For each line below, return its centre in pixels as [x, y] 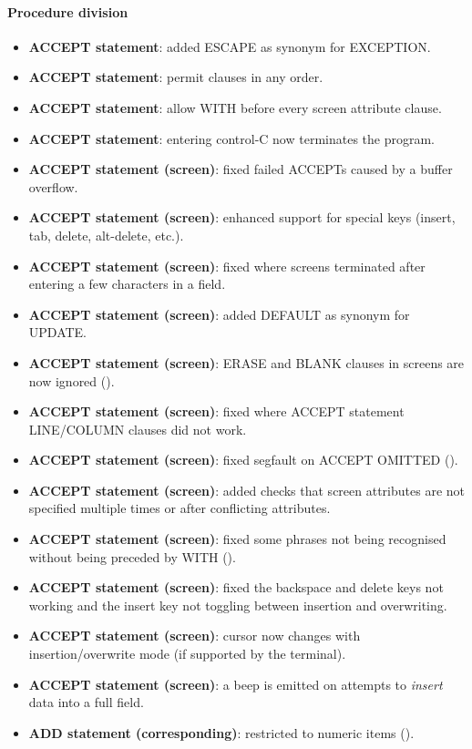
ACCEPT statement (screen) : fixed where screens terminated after [227, 266]
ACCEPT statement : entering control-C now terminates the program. [231, 138]
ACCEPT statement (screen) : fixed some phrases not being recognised [237, 539]
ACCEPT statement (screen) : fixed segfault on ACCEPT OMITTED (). [243, 460]
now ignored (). [72, 380]
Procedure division [68, 11]
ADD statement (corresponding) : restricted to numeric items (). [221, 732]
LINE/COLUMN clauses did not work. [138, 429]
